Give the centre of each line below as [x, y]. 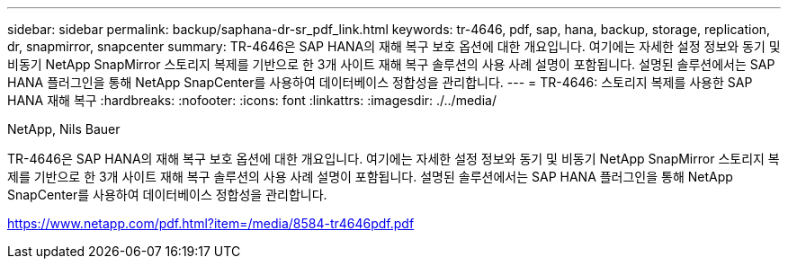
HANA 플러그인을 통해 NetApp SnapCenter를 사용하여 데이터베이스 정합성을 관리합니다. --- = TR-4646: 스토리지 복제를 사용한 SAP [380, 82]
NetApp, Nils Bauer [64, 129]
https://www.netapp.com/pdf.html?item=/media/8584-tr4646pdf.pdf [211, 223]
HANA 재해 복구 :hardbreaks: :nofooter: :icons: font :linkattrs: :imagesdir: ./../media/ [252, 100]
